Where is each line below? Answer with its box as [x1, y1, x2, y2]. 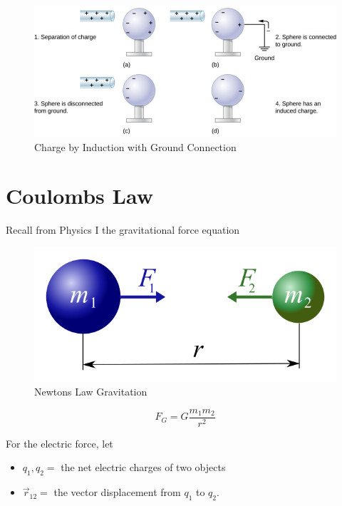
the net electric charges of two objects [61, 460, 226, 475]
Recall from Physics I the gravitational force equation [6, 222, 240, 237]
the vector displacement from [53, 485, 181, 500]
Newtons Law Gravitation [34, 384, 147, 399]
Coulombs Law [6, 181, 153, 210]
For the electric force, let [6, 435, 113, 450]
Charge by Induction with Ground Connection [34, 139, 237, 154]
